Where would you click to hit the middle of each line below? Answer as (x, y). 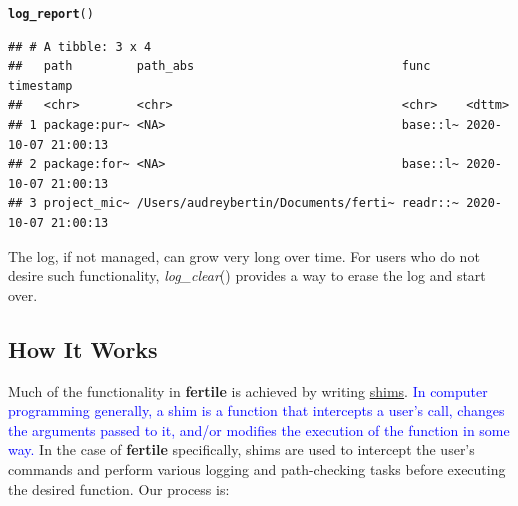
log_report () (51, 14)
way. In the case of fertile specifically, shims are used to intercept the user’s (241, 449)
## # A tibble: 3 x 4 (80, 46)
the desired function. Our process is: (119, 488)
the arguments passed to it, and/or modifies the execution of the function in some (259, 429)
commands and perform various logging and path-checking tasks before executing (257, 468)
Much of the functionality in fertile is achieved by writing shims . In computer (248, 390)
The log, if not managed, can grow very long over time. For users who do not (244, 255)
